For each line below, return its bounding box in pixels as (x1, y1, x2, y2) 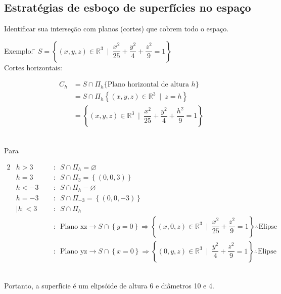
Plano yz (60, 247, 87, 255)
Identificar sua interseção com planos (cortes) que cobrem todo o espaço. (4, 23, 229, 34)
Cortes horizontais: (4, 62, 62, 72)
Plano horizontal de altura (107, 81, 189, 89)
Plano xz (60, 223, 87, 230)
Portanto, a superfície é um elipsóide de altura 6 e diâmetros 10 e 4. (4, 280, 214, 291)
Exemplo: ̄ (4, 45, 36, 56)
